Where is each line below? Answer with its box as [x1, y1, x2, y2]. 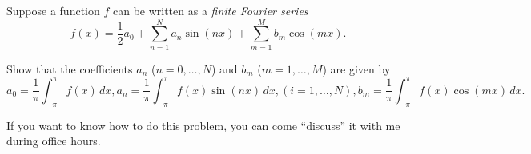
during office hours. [6, 132, 101, 149]
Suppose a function [6, 2, 100, 18]
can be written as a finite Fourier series [112, 2, 308, 18]
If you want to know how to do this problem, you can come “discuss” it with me [6, 116, 400, 133]
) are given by [322, 60, 391, 77]
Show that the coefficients [6, 60, 133, 77]
